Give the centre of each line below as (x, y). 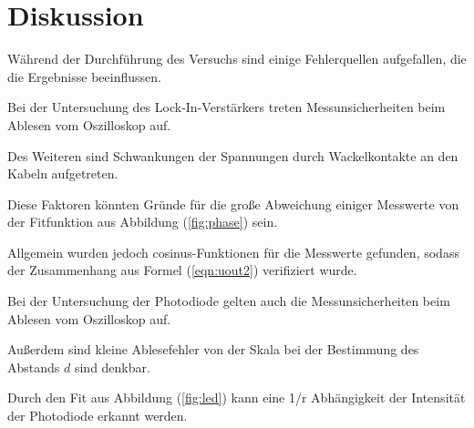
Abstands (34, 367)
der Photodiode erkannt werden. (98, 416)
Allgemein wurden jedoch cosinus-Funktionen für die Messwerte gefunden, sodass (233, 252)
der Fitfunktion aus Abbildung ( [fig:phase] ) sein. (143, 222)
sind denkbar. (112, 367)
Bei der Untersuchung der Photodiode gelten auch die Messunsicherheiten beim (229, 301)
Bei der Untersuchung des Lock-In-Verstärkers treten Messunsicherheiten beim (227, 107)
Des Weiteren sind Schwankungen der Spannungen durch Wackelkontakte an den (233, 155)
